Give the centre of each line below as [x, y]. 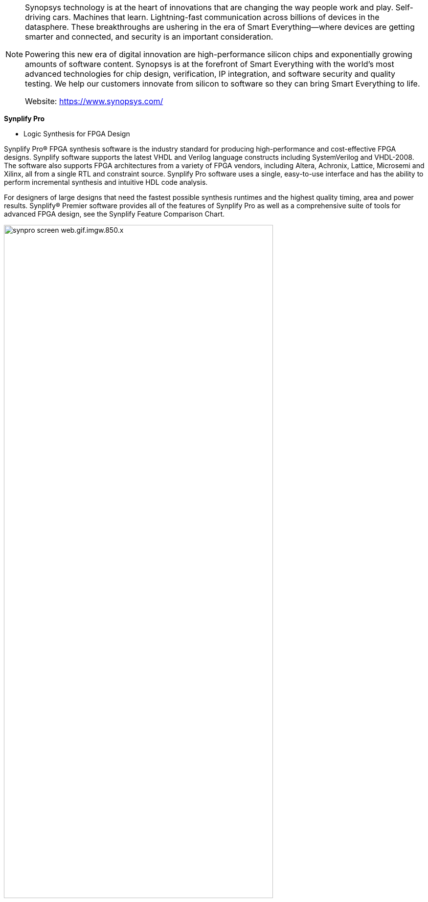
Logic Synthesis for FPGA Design [77, 134]
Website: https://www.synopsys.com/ [94, 101]
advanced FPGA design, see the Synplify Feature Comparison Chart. [114, 214]
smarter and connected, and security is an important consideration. [149, 37]
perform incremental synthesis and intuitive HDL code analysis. [106, 182]
